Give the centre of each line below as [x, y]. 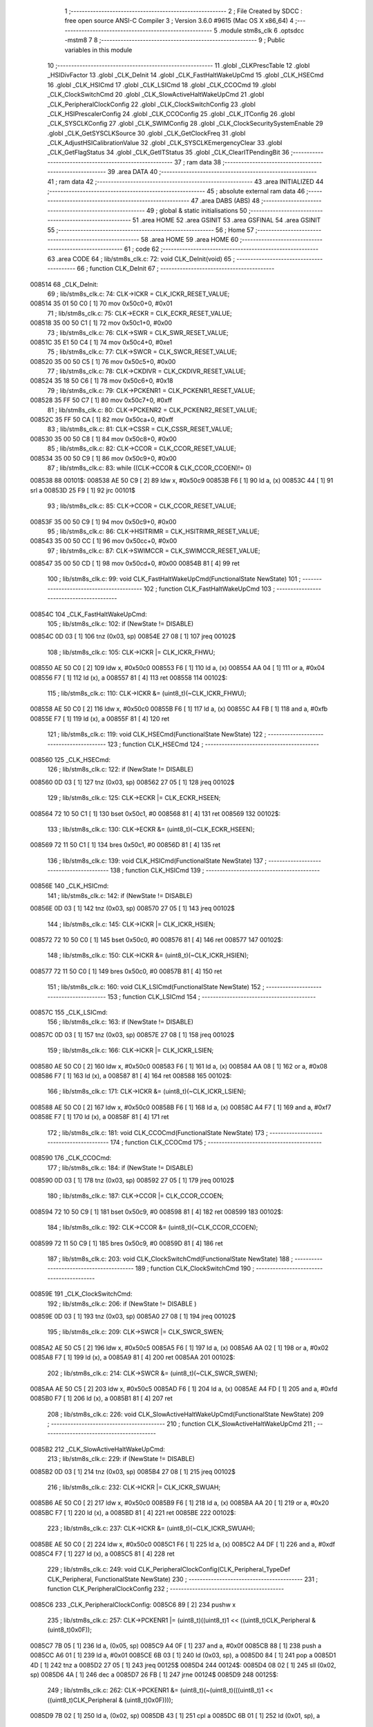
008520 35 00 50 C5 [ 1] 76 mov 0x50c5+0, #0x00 [103, 361]
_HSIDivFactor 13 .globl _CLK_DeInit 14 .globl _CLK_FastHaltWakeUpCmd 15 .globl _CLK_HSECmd [185, 75]
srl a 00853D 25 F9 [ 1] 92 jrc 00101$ [83, 490]
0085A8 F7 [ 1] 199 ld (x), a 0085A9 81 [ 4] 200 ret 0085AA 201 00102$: [133, 1357]
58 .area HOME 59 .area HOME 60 [190, 239]
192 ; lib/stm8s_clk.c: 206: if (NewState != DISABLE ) [122, 1304]
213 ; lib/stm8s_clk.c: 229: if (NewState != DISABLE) [121, 1459]
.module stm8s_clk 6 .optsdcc [261, 30]
